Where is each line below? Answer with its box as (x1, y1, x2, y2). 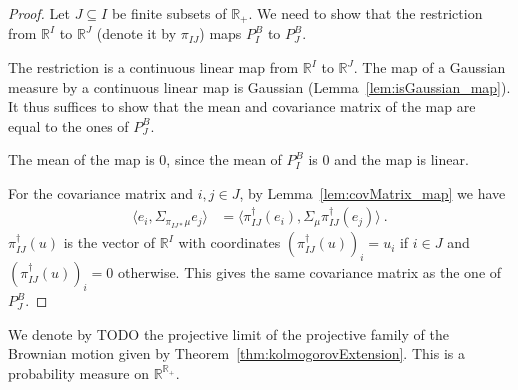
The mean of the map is (8, 149, 155, 170)
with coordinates (178, 232, 281, 253)
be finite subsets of (111, 3, 227, 23)
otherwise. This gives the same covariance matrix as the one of (117, 262, 502, 283)
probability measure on (8, 362, 149, 383)
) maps (199, 23, 242, 44)
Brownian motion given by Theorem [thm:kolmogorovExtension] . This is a (8, 343, 465, 364)
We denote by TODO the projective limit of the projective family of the (8, 323, 449, 344)
